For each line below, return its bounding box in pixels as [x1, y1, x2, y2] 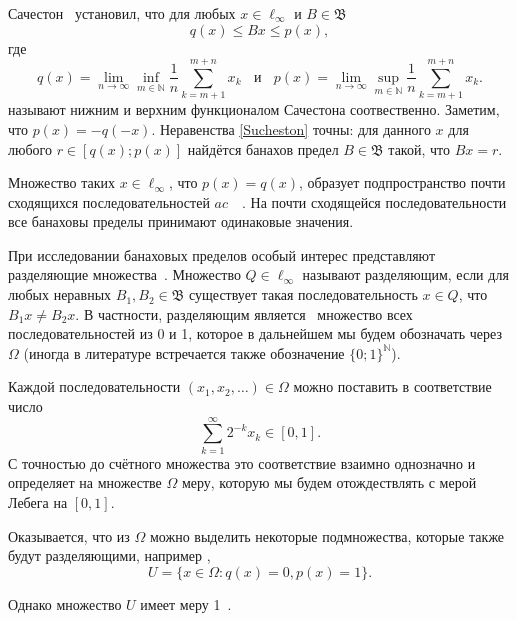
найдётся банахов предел [187, 138, 339, 159]
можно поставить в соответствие [293, 376, 492, 397]
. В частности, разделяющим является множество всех [75, 303, 413, 324]
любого [8, 138, 52, 159]
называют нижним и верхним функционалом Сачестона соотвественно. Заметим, [8, 99, 500, 120]
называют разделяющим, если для [302, 264, 509, 285]
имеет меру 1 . [140, 593, 232, 614]
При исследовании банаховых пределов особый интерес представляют [8, 244, 436, 265]
